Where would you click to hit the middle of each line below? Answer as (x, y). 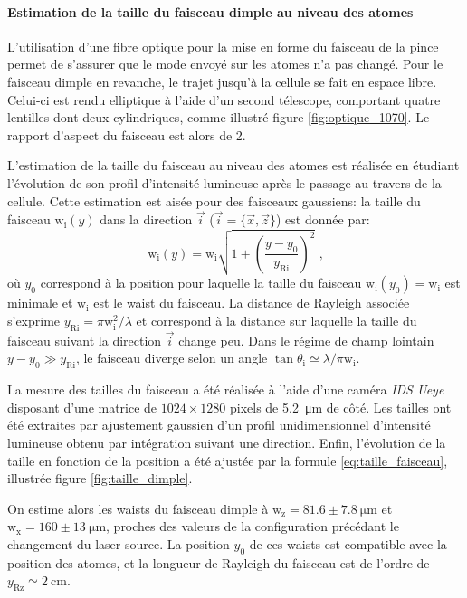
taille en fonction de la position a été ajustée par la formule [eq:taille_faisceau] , (228, 460)
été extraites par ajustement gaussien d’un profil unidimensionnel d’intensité (219, 425)
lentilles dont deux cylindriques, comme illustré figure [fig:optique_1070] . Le (219, 117)
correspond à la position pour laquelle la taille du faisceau (201, 283)
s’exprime (34, 320)
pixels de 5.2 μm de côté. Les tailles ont (340, 407)
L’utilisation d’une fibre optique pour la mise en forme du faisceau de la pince (223, 46)
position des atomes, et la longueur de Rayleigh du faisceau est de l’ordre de (219, 562)
